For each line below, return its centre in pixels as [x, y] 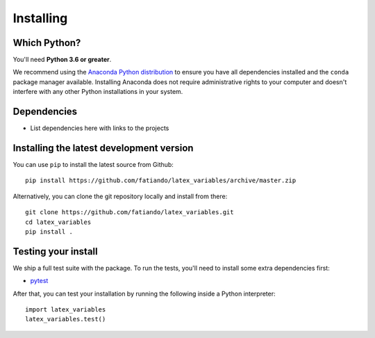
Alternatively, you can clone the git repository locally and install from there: [120, 196]
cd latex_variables [58, 222]
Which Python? [47, 43]
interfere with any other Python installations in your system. [98, 92]
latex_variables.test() [66, 319]
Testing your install [55, 251]
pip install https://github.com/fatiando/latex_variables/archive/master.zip [161, 180]
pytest [39, 281]
